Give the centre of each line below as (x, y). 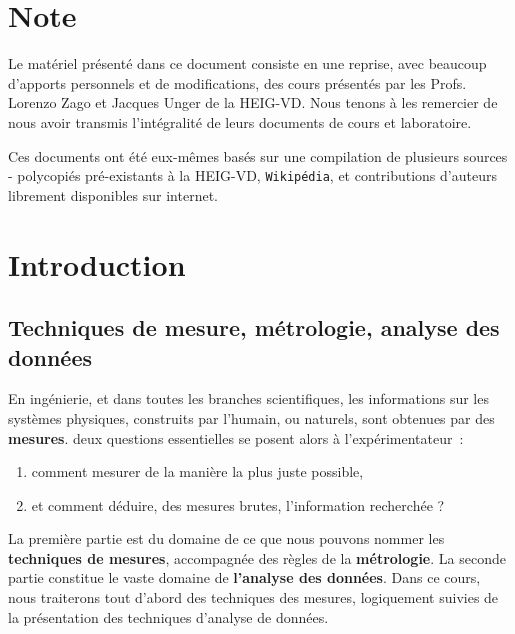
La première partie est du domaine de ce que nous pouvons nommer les (226, 538)
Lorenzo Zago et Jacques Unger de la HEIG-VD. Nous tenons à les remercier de (253, 102)
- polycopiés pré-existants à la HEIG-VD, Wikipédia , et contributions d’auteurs (252, 175)
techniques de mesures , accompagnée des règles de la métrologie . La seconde (257, 557)
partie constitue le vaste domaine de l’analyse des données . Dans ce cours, (244, 577)
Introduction (97, 263)
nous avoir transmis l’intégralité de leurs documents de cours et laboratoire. (240, 121)
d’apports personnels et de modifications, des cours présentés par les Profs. (237, 82)
